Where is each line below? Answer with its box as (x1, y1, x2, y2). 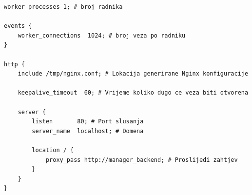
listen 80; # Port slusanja (32, 118, 144, 125)
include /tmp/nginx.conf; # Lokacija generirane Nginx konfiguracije (18, 70, 249, 78)
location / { (32, 146, 74, 154)
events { (4, 22, 32, 30)
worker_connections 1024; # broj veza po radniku (18, 32, 186, 39)
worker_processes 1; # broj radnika (4, 3, 123, 10)
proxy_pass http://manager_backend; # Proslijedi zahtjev (45, 156, 238, 163)
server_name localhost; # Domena (32, 127, 144, 135)
